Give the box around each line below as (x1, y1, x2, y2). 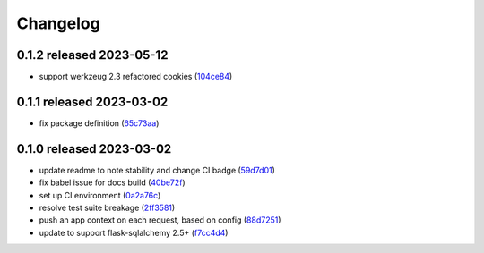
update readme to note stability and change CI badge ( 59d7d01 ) (39, 164, 275, 175)
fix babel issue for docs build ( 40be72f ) (39, 177, 186, 188)
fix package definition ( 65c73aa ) (39, 117, 160, 129)
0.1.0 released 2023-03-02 (16, 141, 172, 156)
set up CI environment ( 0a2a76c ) (39, 190, 161, 200)
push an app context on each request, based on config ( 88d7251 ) (39, 215, 281, 225)
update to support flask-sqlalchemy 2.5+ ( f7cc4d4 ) (39, 227, 229, 238)
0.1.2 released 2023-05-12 (16, 47, 169, 63)
